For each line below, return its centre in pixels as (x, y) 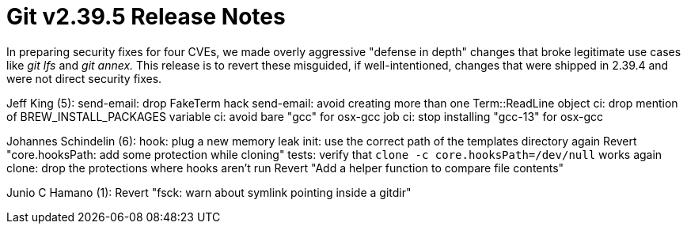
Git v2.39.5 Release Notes (146, 17)
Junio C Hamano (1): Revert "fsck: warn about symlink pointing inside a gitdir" (209, 192)
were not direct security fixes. (84, 78)
